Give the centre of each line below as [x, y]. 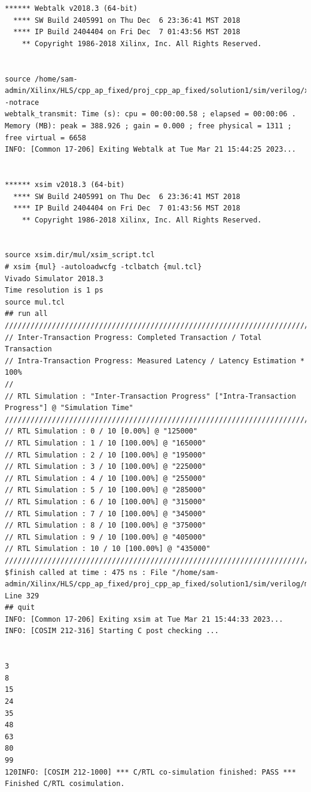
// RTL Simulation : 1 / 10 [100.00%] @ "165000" [106, 443]
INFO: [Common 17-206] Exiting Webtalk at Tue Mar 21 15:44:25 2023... [150, 150]
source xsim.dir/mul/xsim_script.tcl [80, 255]
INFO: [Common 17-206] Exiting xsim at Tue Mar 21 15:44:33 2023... [144, 619]
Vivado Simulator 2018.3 [54, 278]
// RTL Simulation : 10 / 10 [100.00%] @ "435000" [108, 549]
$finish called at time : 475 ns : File [86, 572]
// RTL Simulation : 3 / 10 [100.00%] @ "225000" [106, 467]
